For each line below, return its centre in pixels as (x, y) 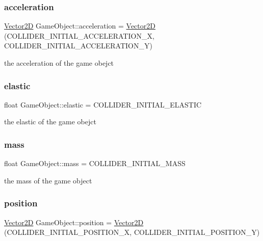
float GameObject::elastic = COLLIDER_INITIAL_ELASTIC (103, 104)
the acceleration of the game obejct (59, 63)
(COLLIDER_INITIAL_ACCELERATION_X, (79, 35)
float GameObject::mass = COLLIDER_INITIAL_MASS (95, 163)
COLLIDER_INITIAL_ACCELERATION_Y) (78, 46)
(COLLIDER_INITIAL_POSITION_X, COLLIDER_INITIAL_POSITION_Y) (132, 232)
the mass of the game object (48, 180)
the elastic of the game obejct (50, 122)
